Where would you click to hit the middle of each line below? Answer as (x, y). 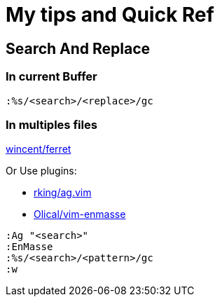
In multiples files (51, 124)
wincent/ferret (39, 149)
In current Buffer (51, 77)
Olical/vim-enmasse (80, 214)
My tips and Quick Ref (110, 15)
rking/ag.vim (63, 193)
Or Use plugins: (41, 171)
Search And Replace (78, 48)
